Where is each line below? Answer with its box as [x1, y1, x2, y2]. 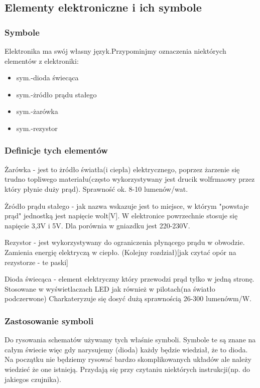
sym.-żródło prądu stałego [16, 89, 97, 99]
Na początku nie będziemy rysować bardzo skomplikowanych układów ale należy [5, 354, 251, 364]
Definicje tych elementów [5, 144, 108, 157]
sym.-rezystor [16, 122, 58, 133]
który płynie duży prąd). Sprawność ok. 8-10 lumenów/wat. [5, 183, 188, 194]
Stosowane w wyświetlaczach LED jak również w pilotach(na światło [5, 283, 215, 294]
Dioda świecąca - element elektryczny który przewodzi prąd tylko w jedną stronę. [5, 274, 254, 284]
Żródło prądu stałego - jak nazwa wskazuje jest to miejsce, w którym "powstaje [5, 200, 249, 211]
